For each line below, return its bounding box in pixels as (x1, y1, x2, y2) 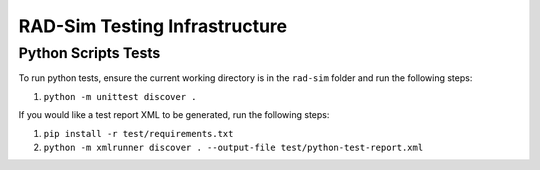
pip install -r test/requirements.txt (43, 128, 234, 139)
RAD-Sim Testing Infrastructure (18, 15, 288, 37)
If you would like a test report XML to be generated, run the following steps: (18, 109, 330, 121)
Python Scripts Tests (18, 44, 161, 62)
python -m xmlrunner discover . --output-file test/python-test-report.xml (43, 141, 424, 153)
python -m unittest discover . (43, 91, 197, 102)
